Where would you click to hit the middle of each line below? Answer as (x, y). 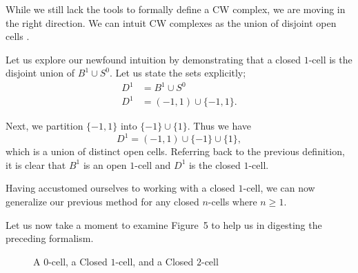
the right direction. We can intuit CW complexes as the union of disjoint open (171, 22)
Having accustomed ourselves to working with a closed (120, 188)
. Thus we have (219, 126)
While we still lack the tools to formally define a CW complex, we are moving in (176, 9)
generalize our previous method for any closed (102, 201)
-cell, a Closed (78, 261)
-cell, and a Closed (155, 261)
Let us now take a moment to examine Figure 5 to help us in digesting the (164, 224)
